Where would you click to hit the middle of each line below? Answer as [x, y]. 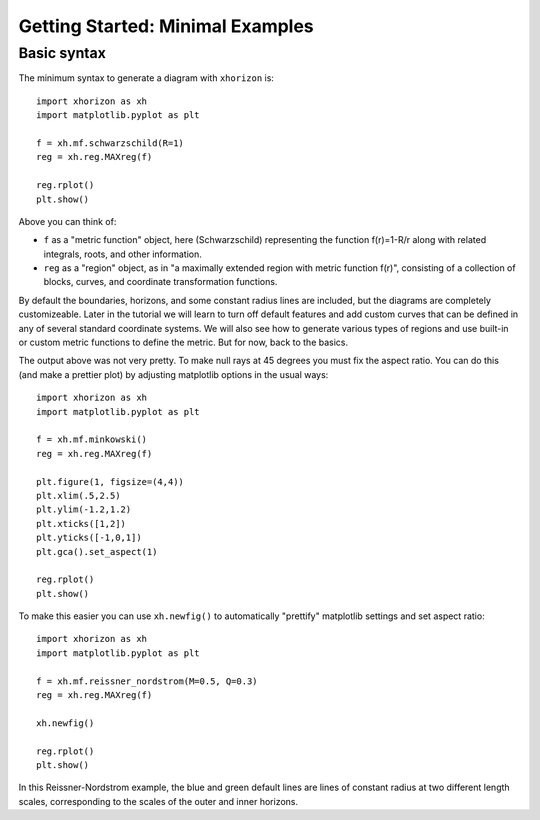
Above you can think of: [67, 221]
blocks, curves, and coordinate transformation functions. [160, 282]
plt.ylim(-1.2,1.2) [84, 509]
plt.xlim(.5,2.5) [78, 495]
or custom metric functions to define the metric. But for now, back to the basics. [183, 342]
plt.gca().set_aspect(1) [97, 551]
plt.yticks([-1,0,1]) [89, 538]
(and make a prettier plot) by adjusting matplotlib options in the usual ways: [173, 374]
